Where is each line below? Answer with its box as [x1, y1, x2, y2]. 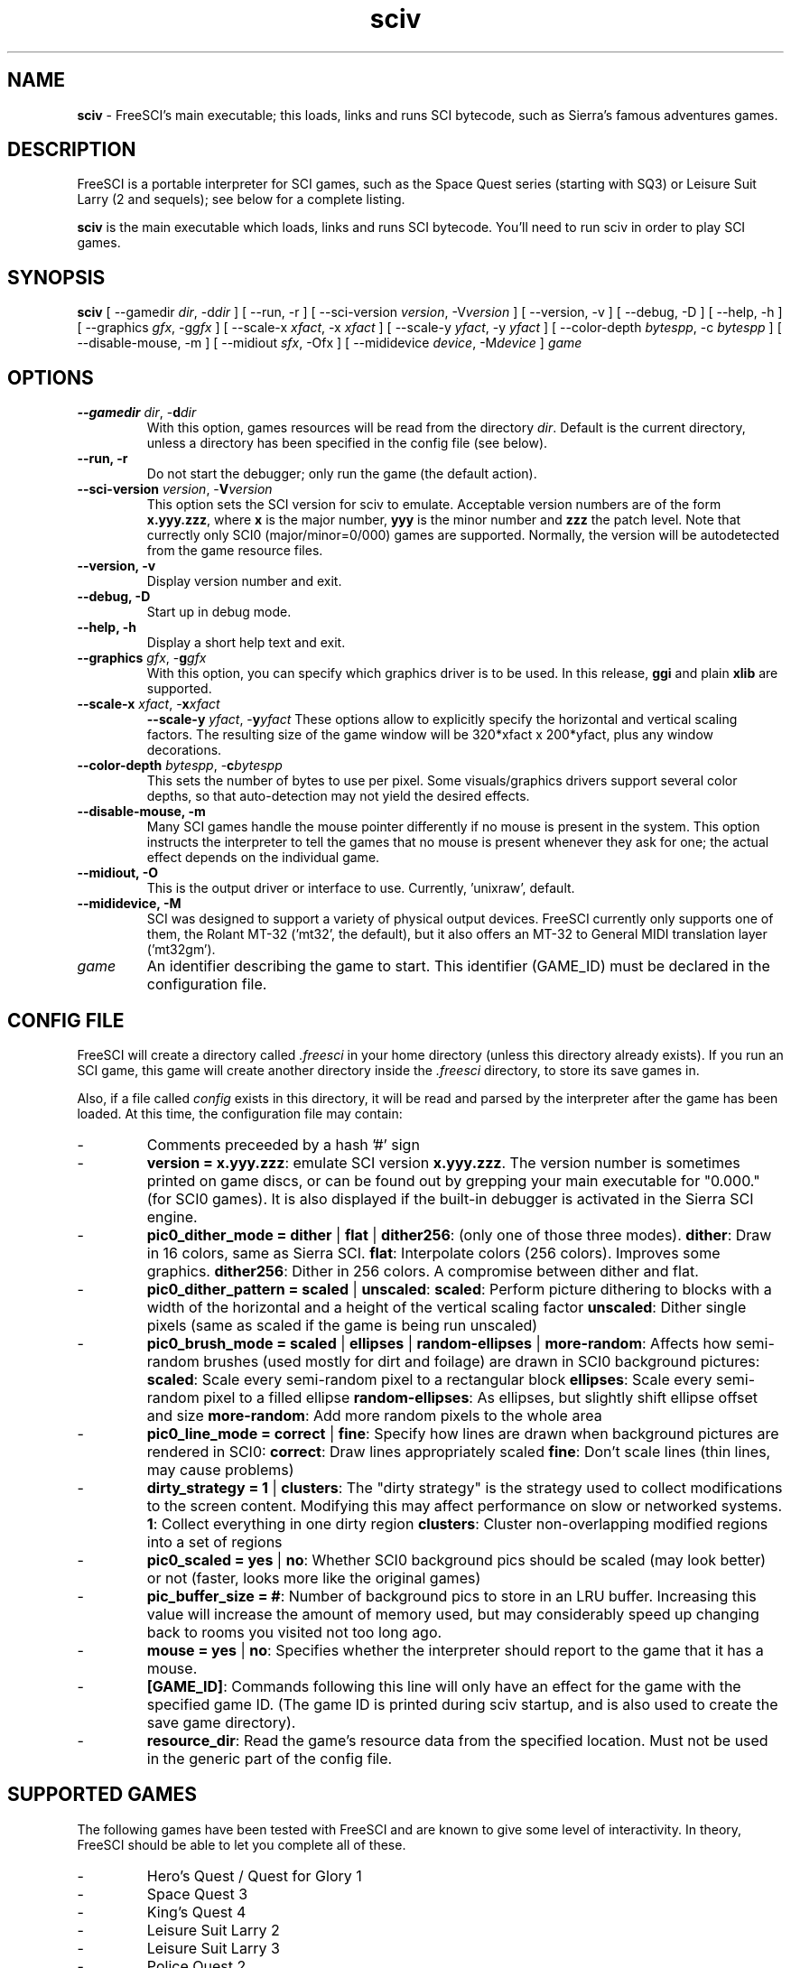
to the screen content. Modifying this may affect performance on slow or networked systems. [146, 1496, 783, 1515]
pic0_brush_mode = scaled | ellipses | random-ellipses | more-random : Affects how [146, 1333, 732, 1352]
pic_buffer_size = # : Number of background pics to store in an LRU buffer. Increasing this [146, 1586, 757, 1605]
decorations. [146, 742, 222, 758]
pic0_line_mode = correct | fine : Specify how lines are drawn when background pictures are [146, 1424, 779, 1443]
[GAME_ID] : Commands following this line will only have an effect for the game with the [146, 1676, 741, 1695]
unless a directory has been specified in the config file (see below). [146, 435, 548, 451]
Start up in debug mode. [146, 604, 292, 620]
